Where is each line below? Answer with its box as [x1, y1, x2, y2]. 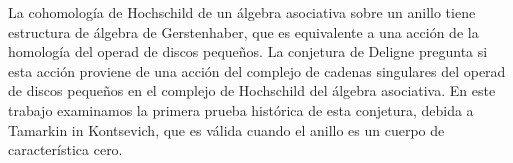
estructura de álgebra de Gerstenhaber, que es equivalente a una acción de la [8, 21, 479, 42]
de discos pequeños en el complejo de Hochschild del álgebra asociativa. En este [8, 80, 496, 101]
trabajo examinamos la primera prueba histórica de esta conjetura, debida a [8, 99, 474, 120]
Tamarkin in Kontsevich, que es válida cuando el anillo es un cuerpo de [8, 119, 445, 140]
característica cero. [8, 139, 123, 160]
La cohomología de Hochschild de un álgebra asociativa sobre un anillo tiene [8, 2, 476, 22]
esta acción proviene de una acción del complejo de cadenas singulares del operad [8, 60, 506, 81]
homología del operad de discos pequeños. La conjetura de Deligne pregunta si [8, 41, 488, 62]
